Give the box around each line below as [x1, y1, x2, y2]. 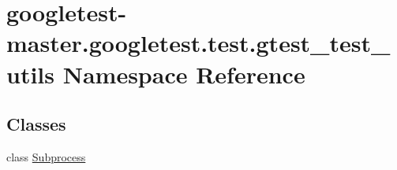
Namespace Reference [62, 57, 305, 90]
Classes [6, 112, 66, 136]
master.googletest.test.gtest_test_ [6, 27, 391, 59]
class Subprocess [6, 148, 86, 164]
